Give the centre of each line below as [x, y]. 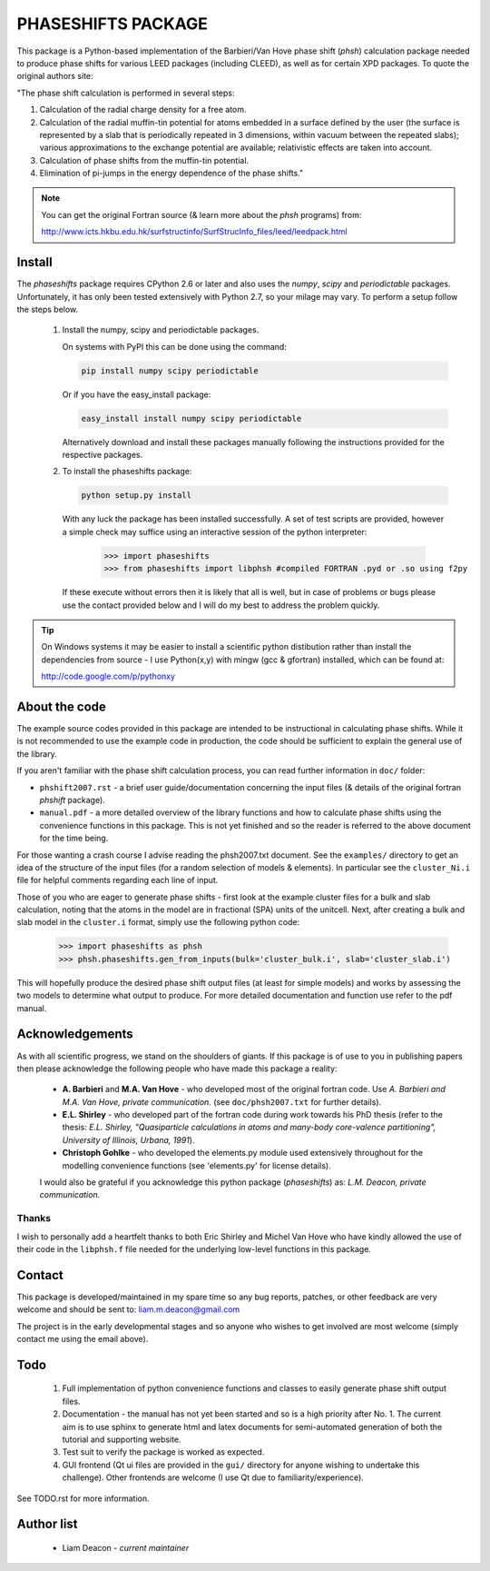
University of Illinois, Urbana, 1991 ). [128, 1139]
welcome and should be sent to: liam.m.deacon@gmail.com [128, 1309]
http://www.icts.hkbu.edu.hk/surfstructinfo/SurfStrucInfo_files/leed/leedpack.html [195, 232]
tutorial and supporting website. [122, 1439]
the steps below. [48, 309]
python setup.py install [137, 496]
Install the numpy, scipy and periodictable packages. [161, 330]
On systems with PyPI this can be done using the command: [175, 346]
